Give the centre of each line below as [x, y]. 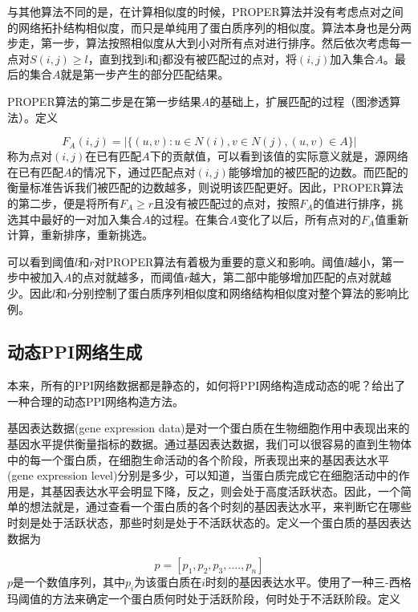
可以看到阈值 [41, 261]
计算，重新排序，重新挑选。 [80, 235]
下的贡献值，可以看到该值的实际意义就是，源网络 [279, 156]
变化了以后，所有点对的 [299, 219]
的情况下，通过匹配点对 [134, 171]
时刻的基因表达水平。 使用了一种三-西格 [308, 582]
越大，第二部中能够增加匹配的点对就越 [290, 277]
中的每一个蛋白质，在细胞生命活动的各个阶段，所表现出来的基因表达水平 [198, 459]
